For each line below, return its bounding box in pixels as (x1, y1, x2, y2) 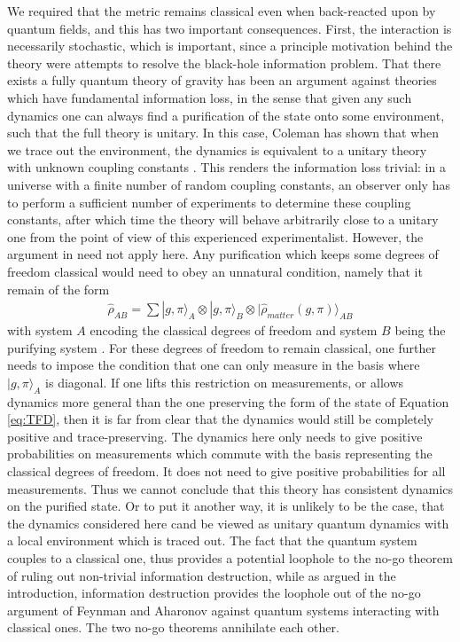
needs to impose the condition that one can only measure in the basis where (7, 356, 420, 374)
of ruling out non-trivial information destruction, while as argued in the (7, 566, 396, 584)
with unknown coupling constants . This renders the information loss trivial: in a (7, 158, 446, 176)
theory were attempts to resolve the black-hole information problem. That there (7, 53, 441, 72)
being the (394, 321, 446, 340)
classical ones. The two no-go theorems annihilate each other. (7, 618, 339, 637)
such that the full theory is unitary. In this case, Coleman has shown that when (7, 123, 440, 142)
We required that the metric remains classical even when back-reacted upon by (7, 2, 436, 20)
